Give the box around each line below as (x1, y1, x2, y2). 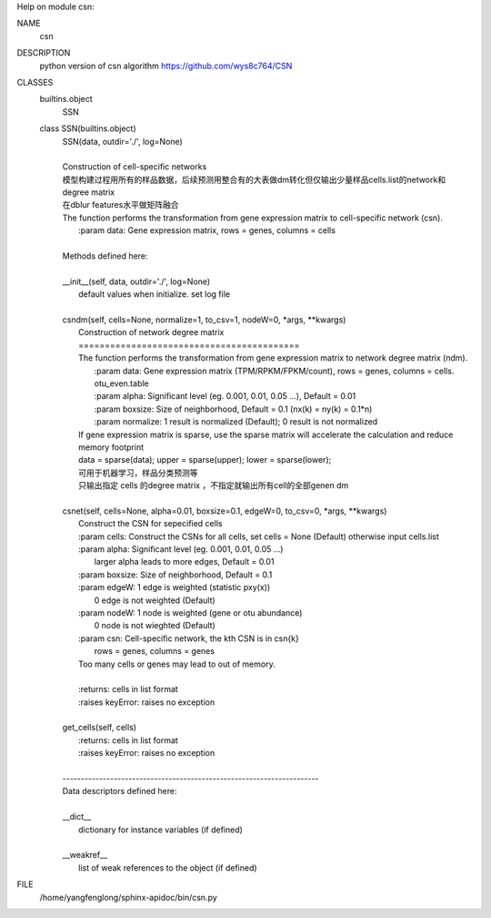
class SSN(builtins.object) (39, 123, 136, 134)
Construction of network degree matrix (78, 327, 225, 338)
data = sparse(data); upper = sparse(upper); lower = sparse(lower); (78, 454, 332, 465)
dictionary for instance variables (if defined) (78, 824, 243, 835)
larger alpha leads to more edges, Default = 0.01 (94, 556, 275, 567)
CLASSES (16, 76, 54, 87)
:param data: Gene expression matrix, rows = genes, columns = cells (78, 225, 336, 236)
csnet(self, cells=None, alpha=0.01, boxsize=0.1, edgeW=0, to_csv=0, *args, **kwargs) (62, 505, 387, 516)
